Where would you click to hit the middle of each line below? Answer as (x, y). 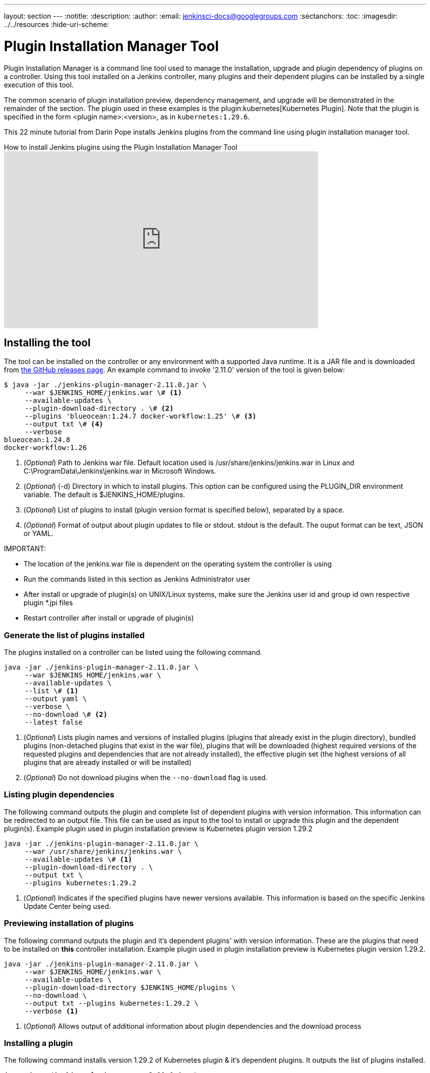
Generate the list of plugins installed (74, 635)
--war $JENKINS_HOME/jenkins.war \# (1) (103, 393)
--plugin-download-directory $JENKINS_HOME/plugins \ (130, 987)
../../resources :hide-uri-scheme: (57, 24)
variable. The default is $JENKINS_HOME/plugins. (105, 495)
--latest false (54, 722)
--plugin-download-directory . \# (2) (99, 409)
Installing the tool (47, 342)
